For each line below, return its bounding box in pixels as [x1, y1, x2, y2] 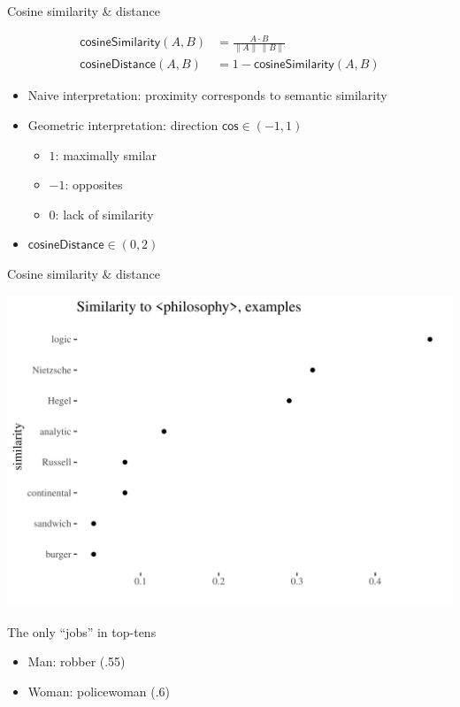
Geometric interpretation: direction [27, 116, 218, 134]
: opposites [65, 175, 123, 194]
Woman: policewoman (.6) [27, 681, 171, 700]
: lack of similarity [55, 204, 154, 223]
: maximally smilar [55, 145, 157, 164]
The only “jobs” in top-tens [7, 622, 157, 641]
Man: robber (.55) [27, 652, 126, 671]
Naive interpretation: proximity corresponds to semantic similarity [27, 86, 387, 104]
